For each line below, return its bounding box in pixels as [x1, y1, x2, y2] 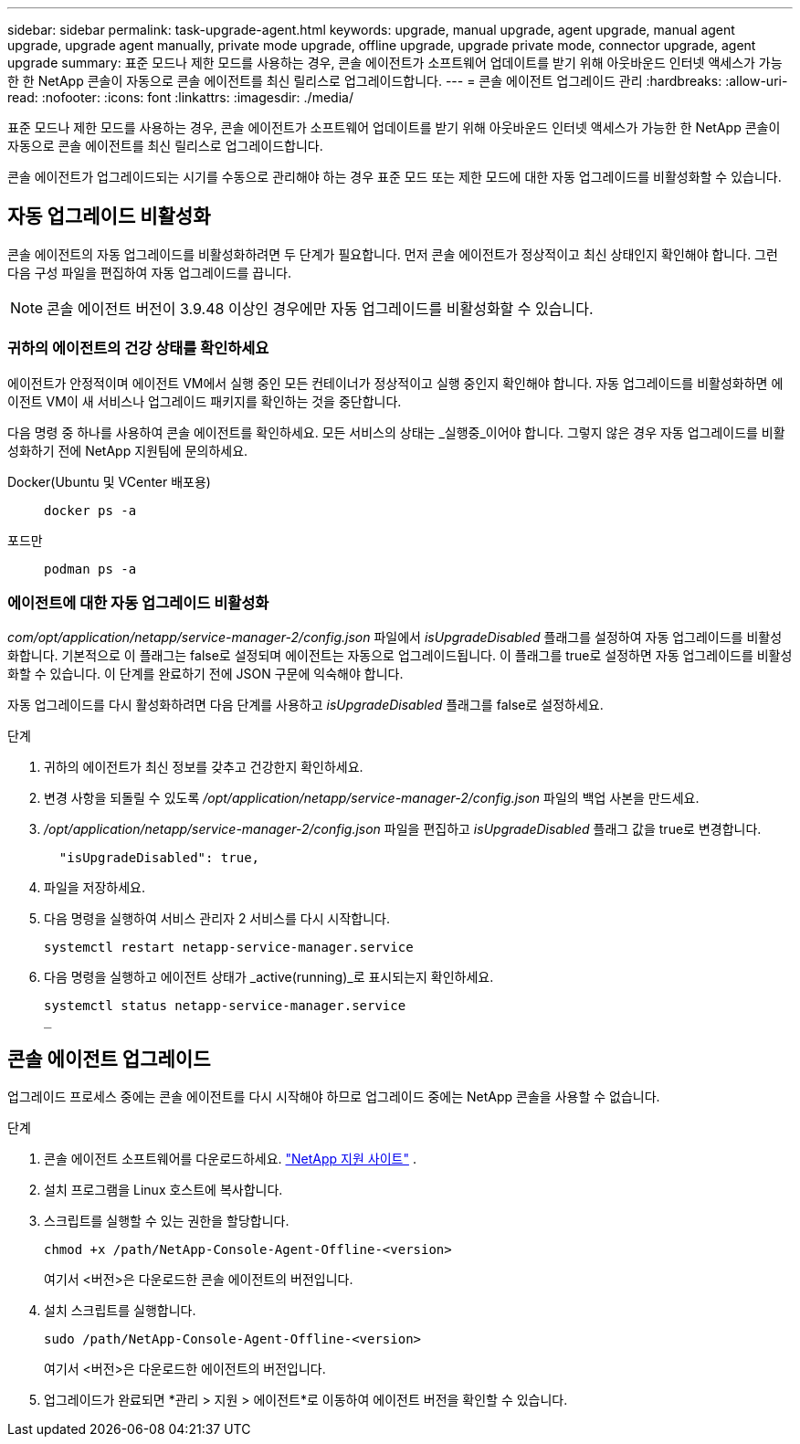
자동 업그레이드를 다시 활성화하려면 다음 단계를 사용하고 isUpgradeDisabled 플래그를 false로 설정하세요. [7, 697, 604, 713]
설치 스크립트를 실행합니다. [44, 1302, 196, 1319]
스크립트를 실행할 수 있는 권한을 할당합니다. [44, 1213, 289, 1229]
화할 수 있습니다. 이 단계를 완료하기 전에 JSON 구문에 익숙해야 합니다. [7, 666, 404, 682]
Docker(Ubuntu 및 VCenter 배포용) [7, 473, 211, 490]
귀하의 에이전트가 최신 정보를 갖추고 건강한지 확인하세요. [44, 759, 363, 775]
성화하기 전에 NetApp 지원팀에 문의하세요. [7, 442, 248, 458]
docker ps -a [44, 502, 137, 518]
